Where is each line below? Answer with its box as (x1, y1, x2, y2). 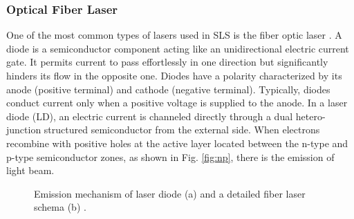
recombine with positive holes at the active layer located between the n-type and (6, 135, 348, 150)
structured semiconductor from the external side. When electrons (44, 122, 320, 137)
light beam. (6, 163, 55, 178)
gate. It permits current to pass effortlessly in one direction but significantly (6, 55, 328, 69)
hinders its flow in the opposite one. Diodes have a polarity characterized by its (6, 68, 342, 82)
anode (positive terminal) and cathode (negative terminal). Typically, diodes (6, 82, 330, 96)
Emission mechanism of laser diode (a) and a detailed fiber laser (34, 186, 306, 200)
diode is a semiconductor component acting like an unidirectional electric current (6, 41, 349, 55)
